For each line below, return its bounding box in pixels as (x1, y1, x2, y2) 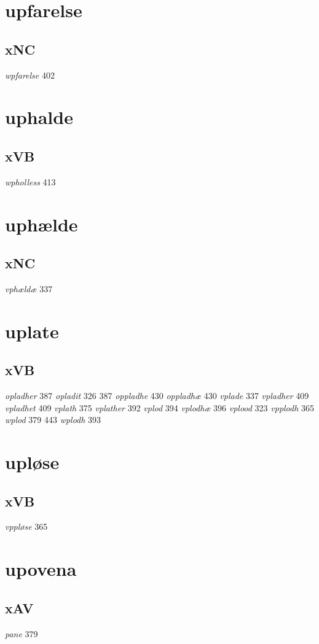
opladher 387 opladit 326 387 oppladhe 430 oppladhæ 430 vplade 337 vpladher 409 (5, 389, 309, 402)
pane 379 (5, 627, 38, 640)
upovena (5, 556, 77, 581)
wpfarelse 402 (5, 68, 55, 81)
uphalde (5, 104, 73, 130)
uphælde (5, 211, 78, 236)
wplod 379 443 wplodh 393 (5, 413, 101, 426)
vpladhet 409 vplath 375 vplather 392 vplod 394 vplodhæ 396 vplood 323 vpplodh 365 (5, 401, 315, 414)
